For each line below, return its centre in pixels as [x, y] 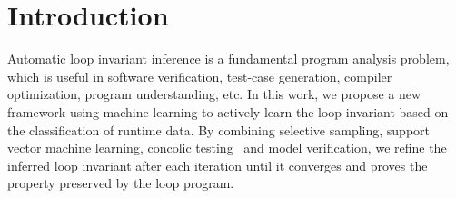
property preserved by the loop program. [121, 183]
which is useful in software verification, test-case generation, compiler [200, 76]
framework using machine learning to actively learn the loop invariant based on [228, 111]
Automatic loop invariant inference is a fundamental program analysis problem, [228, 59]
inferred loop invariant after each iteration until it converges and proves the [218, 165]
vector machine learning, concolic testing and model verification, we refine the [227, 148]
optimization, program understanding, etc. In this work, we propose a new [214, 94]
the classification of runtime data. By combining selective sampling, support [218, 129]
